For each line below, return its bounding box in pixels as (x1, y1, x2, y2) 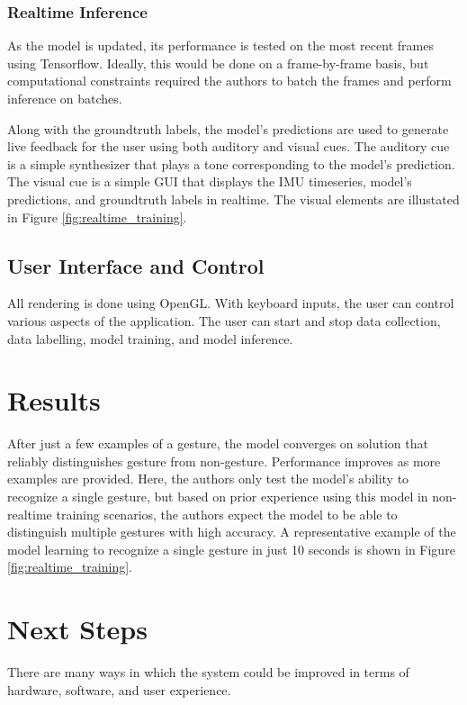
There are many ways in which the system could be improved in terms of (7, 663, 409, 682)
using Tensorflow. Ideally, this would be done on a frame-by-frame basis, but (7, 53, 429, 72)
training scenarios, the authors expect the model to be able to (56, 504, 398, 523)
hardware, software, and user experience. (7, 680, 231, 699)
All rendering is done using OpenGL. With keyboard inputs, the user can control (7, 294, 454, 312)
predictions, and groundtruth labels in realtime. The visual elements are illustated (7, 189, 460, 208)
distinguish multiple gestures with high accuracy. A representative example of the (7, 522, 456, 541)
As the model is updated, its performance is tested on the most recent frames (7, 36, 434, 55)
